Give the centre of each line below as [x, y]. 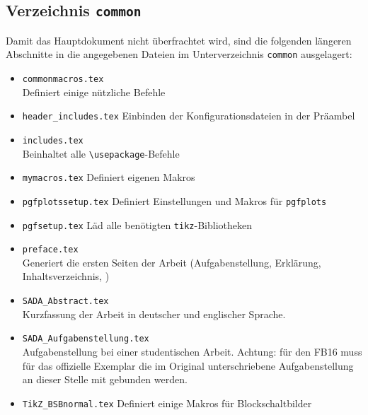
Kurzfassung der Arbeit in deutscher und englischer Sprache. [154, 314]
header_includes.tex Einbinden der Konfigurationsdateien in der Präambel [189, 116]
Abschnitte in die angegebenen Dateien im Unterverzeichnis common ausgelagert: [179, 54]
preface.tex [50, 250]
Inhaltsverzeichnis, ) [66, 276]
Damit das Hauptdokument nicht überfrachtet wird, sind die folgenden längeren [179, 40]
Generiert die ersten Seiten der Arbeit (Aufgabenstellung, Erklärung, [172, 262]
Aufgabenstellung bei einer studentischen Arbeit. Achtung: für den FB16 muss [192, 351]
